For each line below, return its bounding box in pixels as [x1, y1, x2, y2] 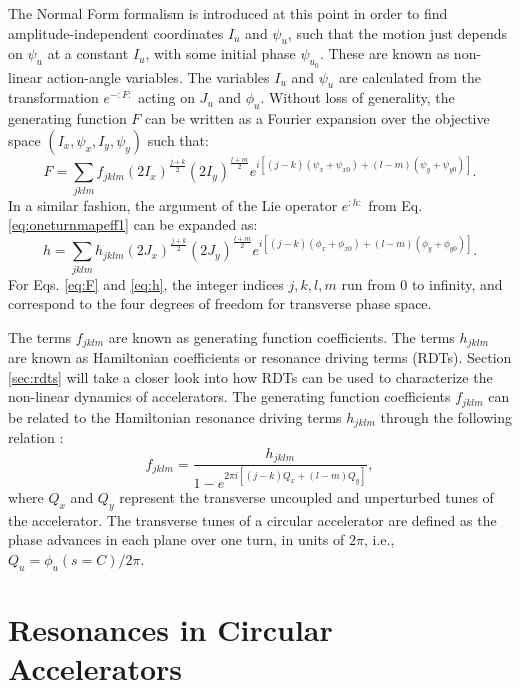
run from [341, 273, 396, 294]
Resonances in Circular [8, 608, 333, 649]
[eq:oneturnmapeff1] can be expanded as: [8, 214, 258, 235]
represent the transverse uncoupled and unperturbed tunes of [119, 486, 494, 507]
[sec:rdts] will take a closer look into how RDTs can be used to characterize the [8, 366, 493, 387]
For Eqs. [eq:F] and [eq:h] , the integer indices [8, 273, 284, 294]
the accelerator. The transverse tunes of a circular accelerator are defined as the [8, 509, 497, 530]
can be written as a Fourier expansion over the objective [145, 108, 490, 129]
